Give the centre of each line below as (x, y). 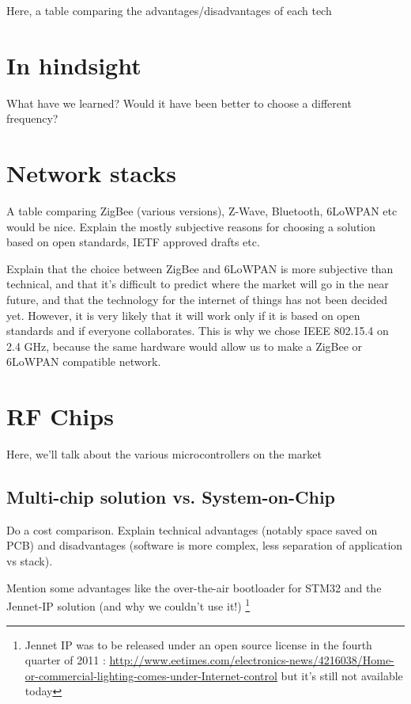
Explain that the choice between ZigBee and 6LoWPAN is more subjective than (200, 268)
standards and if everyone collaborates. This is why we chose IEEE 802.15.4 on (198, 331)
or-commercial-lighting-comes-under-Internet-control (151, 675)
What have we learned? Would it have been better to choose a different (179, 103)
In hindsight (74, 65)
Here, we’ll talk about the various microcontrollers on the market (164, 454)
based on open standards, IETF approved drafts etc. (133, 242)
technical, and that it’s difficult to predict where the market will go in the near (198, 284)
